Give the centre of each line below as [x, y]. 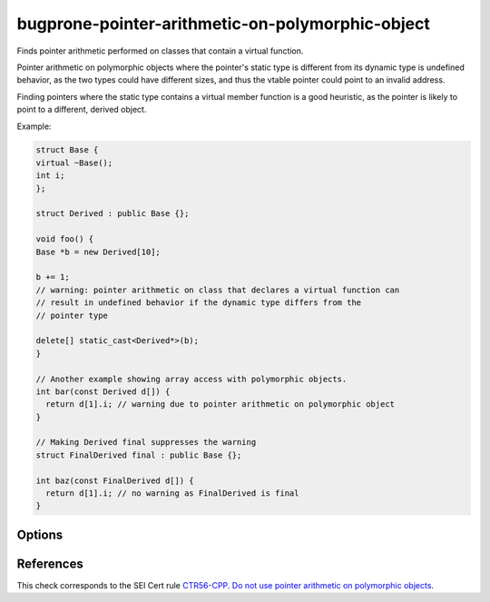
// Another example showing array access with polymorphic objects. [191, 379]
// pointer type [72, 315]
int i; [50, 176]
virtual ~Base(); [74, 163]
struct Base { [67, 150]
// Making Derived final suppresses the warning [146, 442]
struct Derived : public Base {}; [113, 214]
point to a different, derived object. [82, 110]
